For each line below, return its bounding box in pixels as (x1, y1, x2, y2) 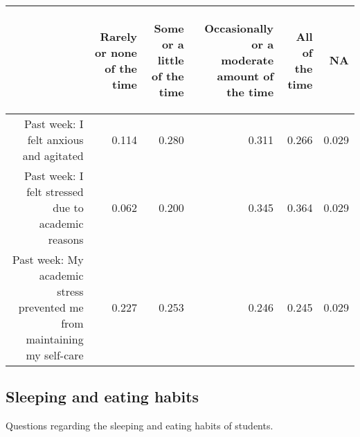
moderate (221, 52, 274, 68)
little (157, 52, 184, 68)
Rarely (100, 28, 138, 44)
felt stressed (26, 184, 84, 199)
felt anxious (27, 132, 84, 148)
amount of (217, 68, 274, 84)
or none (95, 44, 138, 60)
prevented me (18, 299, 84, 315)
